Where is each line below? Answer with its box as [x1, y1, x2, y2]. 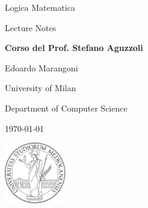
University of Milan [5, 82, 76, 94]
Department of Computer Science [5, 101, 128, 114]
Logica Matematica [5, 1, 75, 13]
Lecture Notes [5, 21, 56, 34]
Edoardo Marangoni [5, 61, 78, 74]
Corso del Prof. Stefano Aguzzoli [5, 41, 143, 54]
